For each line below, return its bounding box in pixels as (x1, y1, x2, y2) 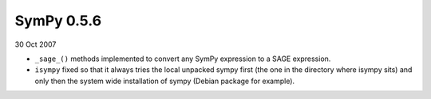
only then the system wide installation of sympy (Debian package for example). (34, 76, 295, 86)
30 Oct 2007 (14, 40, 57, 49)
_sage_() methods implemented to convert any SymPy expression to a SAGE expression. (34, 54, 331, 63)
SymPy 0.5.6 (14, 12, 102, 29)
